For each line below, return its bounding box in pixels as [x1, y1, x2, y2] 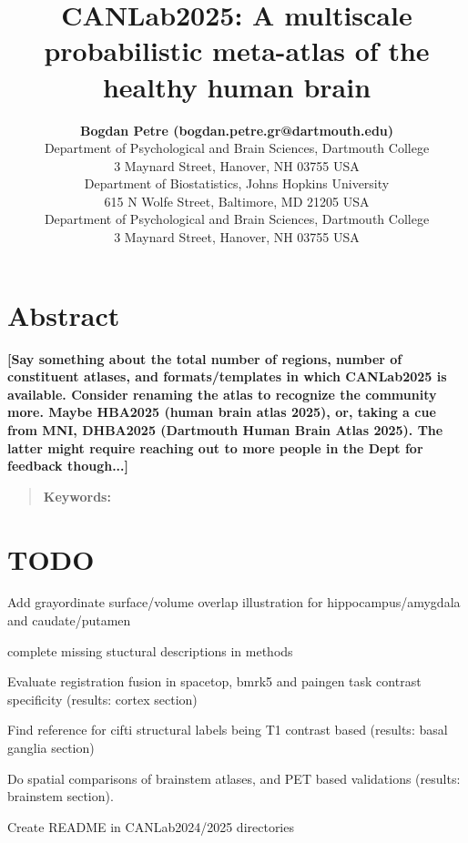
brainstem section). [7, 787, 114, 806]
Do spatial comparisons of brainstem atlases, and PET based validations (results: [7, 768, 461, 787]
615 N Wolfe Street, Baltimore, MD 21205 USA [104, 191, 370, 210]
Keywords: [43, 486, 111, 505]
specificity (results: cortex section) [7, 689, 198, 708]
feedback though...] [7, 456, 129, 475]
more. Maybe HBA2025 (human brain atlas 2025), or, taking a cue [7, 402, 436, 421]
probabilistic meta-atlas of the [44, 32, 430, 69]
